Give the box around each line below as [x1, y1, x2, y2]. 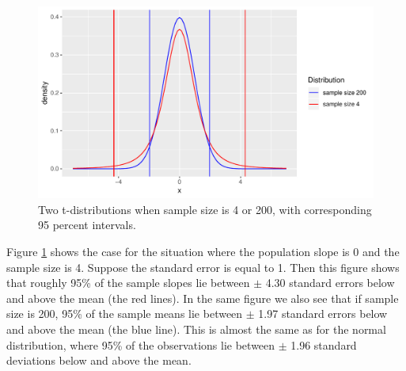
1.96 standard [290, 336, 357, 353]
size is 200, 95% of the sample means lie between [6, 305, 243, 322]
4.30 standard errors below [265, 274, 395, 291]
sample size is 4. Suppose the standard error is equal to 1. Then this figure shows [6, 258, 400, 275]
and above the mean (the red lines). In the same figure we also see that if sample [6, 289, 399, 306]
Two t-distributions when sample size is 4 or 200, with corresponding [38, 201, 372, 217]
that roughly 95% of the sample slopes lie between [6, 274, 250, 291]
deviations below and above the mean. [6, 352, 192, 369]
